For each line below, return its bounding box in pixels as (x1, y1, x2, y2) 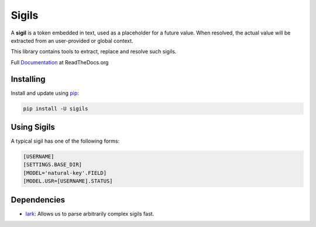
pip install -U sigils (23, 105, 88, 112)
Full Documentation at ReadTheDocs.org (11, 59, 109, 66)
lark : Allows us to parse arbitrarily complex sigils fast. (25, 210, 154, 217)
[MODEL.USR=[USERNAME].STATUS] (23, 178, 114, 184)
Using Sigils (11, 122, 55, 132)
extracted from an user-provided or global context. (11, 37, 134, 44)
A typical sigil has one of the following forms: (11, 137, 120, 145)
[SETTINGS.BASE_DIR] (23, 161, 82, 168)
